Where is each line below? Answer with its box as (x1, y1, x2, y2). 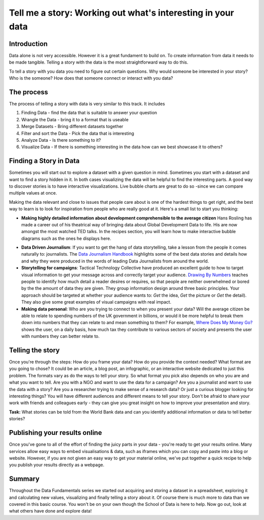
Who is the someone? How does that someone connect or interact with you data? (9, 75, 173, 81)
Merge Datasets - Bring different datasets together (21, 124, 124, 130)
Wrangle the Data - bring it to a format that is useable (21, 116, 129, 122)
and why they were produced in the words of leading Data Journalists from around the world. (21, 258, 209, 264)
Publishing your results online (9, 429, 102, 437)
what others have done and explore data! (9, 508, 92, 514)
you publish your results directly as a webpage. (9, 462, 105, 468)
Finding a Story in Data (9, 157, 80, 165)
